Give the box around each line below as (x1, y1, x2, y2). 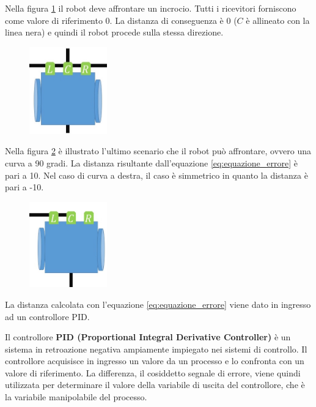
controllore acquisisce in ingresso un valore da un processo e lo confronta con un (5, 354, 304, 367)
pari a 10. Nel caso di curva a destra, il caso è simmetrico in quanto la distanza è (5, 168, 308, 181)
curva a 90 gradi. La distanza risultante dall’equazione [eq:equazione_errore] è (5, 156, 298, 169)
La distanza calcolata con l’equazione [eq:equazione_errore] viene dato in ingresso (5, 297, 311, 310)
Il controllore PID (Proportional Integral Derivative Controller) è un (5, 330, 291, 343)
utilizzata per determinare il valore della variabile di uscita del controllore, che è (5, 378, 305, 391)
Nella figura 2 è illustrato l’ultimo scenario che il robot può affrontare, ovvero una (5, 144, 311, 157)
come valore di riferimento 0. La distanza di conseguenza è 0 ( (5, 13, 237, 26)
